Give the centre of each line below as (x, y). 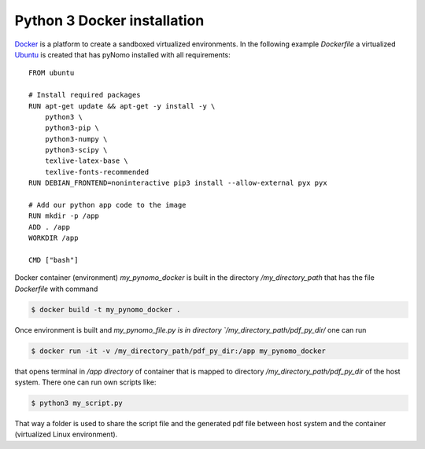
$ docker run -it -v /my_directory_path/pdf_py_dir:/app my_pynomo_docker (179, 351)
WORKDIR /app (54, 238)
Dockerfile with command (56, 289)
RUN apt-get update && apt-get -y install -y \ (122, 106)
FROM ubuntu (52, 73)
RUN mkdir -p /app (64, 216)
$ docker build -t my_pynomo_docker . (106, 309)
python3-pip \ (72, 128)
